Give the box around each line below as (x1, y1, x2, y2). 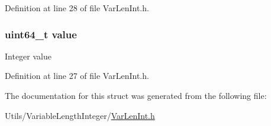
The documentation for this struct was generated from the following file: (5, 89, 267, 101)
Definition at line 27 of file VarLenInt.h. (5, 69, 149, 82)
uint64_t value (5, 26, 77, 41)
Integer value (5, 49, 51, 62)
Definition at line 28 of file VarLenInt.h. (5, 2, 149, 14)
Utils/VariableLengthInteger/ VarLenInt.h (5, 109, 155, 121)
